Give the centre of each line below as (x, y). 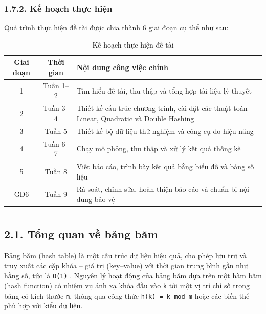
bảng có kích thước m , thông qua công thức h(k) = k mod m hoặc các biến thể (127, 295)
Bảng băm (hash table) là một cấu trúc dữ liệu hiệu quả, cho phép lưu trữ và (126, 255)
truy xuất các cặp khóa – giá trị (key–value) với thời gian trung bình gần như (126, 265)
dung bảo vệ (96, 199)
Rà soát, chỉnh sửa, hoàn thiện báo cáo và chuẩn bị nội (163, 189)
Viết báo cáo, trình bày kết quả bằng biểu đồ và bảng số (165, 166)
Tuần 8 (56, 171)
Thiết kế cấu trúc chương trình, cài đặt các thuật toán (162, 108)
